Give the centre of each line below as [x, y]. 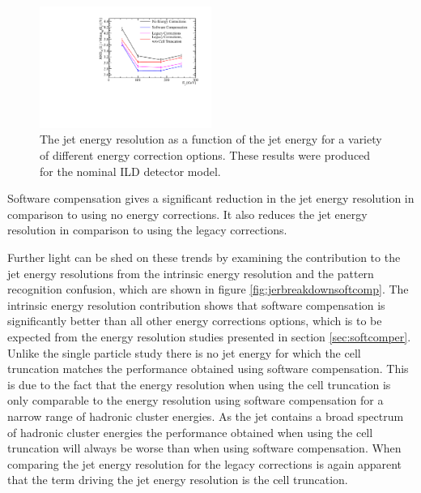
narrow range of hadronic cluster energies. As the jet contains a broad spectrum [206, 416]
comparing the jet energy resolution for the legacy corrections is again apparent [205, 463]
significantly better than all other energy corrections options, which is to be [195, 321]
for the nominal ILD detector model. [130, 171]
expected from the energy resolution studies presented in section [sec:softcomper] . [209, 336]
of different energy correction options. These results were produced [205, 155]
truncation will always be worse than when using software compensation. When [204, 448]
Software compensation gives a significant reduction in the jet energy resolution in [211, 198]
